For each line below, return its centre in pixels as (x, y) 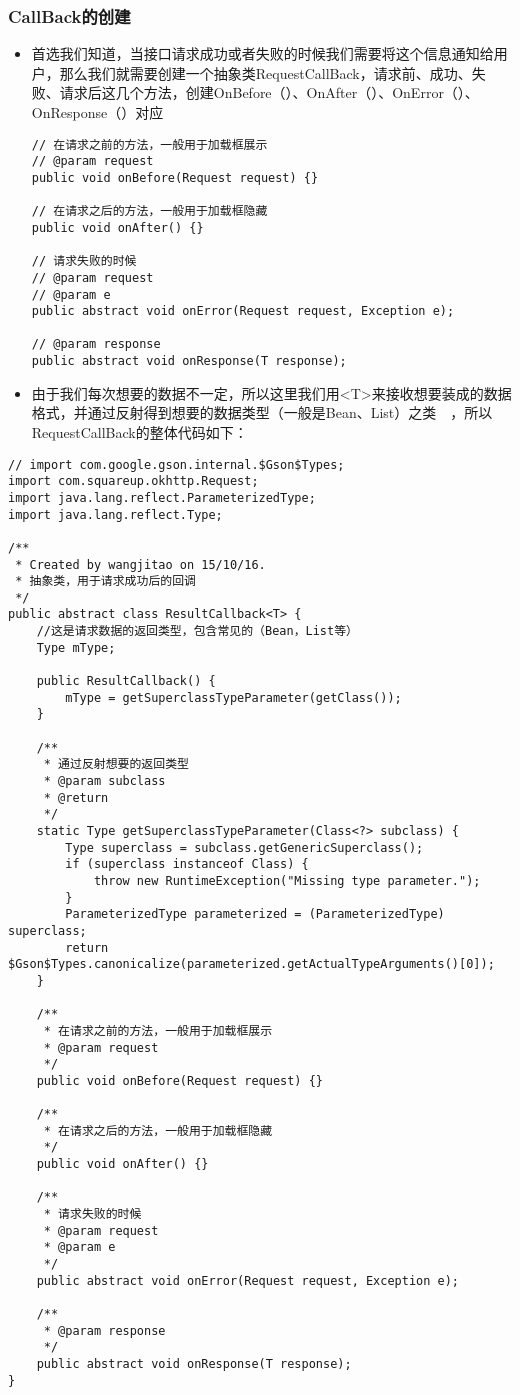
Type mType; (76, 647)
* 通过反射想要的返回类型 (116, 764)
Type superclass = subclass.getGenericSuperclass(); (244, 847)
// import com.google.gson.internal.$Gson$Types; (176, 464)
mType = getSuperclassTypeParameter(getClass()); (233, 697)
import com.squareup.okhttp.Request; (133, 481)
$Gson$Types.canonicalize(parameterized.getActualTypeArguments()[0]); (251, 964)
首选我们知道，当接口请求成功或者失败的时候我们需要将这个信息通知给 (262, 53)
